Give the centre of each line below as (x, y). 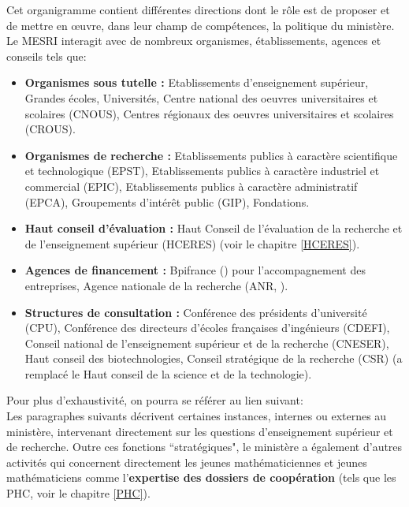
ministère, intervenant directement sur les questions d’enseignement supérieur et (200, 431)
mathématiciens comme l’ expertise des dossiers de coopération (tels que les (201, 477)
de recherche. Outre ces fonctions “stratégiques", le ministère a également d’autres (204, 447)
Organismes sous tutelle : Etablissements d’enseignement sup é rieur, (197, 82)
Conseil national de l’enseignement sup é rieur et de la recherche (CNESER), (207, 343)
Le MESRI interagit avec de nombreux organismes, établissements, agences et (194, 41)
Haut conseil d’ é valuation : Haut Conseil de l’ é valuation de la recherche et (214, 228)
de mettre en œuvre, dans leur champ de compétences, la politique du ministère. (201, 25)
